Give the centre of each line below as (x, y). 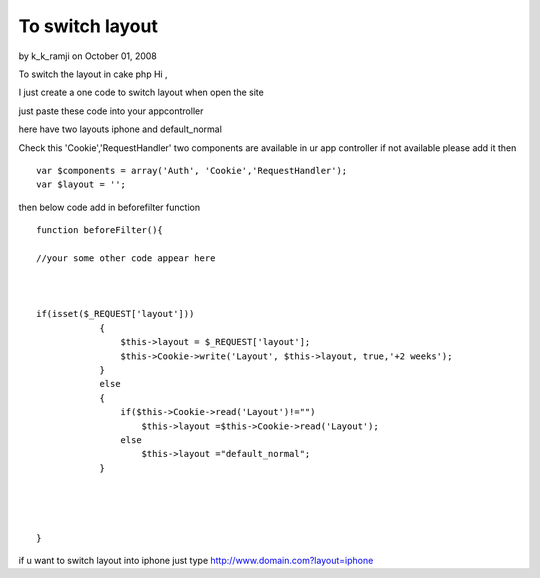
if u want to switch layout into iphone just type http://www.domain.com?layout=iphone (196, 561)
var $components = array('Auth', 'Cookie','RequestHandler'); (192, 170)
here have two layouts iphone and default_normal (120, 129)
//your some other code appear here (126, 258)
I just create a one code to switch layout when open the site (141, 92)
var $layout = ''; (81, 184)
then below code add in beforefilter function (109, 207)
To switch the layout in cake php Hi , (93, 74)
